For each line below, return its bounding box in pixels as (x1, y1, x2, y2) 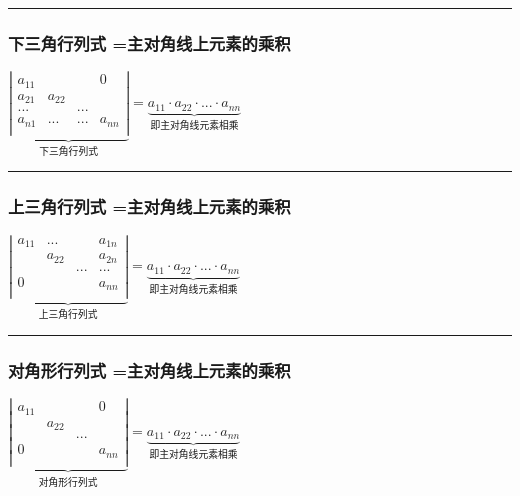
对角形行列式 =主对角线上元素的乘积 (8, 357, 291, 382)
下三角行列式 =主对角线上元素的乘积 (8, 30, 291, 55)
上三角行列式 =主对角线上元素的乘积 (8, 194, 291, 219)
